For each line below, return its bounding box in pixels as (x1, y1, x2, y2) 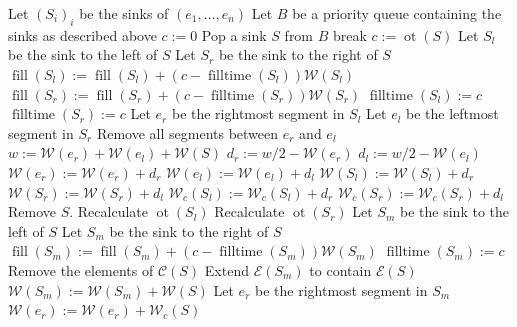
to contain (309, 259, 372, 280)
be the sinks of (79, 3, 169, 23)
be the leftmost (406, 103, 499, 124)
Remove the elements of (8, 259, 154, 280)
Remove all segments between (96, 122, 279, 143)
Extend (204, 259, 249, 280)
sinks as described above (8, 24, 157, 45)
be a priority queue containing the (292, 3, 502, 23)
